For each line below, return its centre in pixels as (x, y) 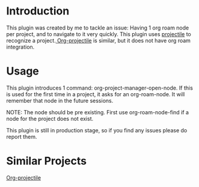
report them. (22, 136)
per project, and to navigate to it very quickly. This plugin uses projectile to (99, 34)
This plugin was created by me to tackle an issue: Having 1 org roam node (98, 28)
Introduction (38, 11)
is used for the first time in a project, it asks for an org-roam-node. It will (96, 94)
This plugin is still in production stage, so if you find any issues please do (97, 130)
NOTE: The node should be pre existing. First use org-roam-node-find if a (98, 112)
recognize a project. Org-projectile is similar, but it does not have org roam (99, 40)
